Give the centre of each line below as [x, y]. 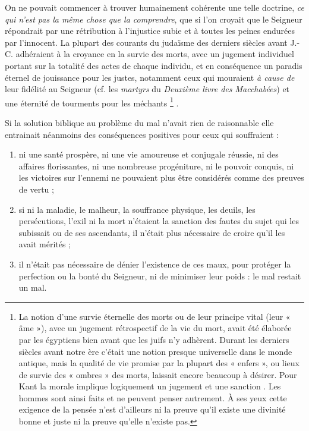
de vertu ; [36, 189]
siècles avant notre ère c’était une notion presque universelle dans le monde [155, 351]
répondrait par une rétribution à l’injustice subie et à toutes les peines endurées [150, 31]
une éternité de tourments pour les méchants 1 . [92, 102]
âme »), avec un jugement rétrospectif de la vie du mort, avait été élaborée [155, 328]
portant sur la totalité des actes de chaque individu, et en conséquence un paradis [154, 65]
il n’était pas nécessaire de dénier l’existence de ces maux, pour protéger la [155, 264]
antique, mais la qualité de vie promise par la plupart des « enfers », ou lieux [159, 363]
